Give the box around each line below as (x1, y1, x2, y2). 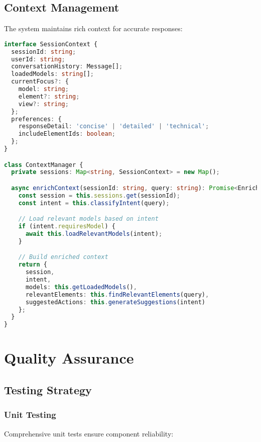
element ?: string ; (18, 93, 80, 100)
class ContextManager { (4, 161, 83, 168)
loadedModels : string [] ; (11, 70, 94, 78)
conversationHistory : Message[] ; (11, 63, 123, 70)
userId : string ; (11, 55, 65, 63)
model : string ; (18, 85, 69, 93)
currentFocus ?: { (11, 78, 69, 85)
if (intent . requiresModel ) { (18, 223, 115, 230)
